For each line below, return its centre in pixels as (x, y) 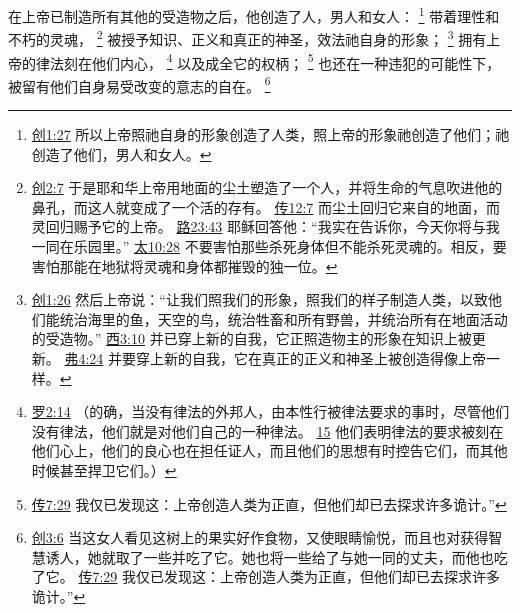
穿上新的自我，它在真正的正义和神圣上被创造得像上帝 (311, 357)
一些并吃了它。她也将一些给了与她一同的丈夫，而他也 (318, 556)
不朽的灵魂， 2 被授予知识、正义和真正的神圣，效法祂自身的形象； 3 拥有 (247, 37)
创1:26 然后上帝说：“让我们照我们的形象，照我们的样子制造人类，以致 (259, 299)
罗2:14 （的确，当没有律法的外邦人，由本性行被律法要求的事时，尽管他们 (270, 411)
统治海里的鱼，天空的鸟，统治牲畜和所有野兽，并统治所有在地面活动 (283, 318)
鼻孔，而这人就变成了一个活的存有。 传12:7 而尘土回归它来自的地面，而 (266, 206)
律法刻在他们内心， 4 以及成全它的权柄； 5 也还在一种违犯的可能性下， (268, 61)
